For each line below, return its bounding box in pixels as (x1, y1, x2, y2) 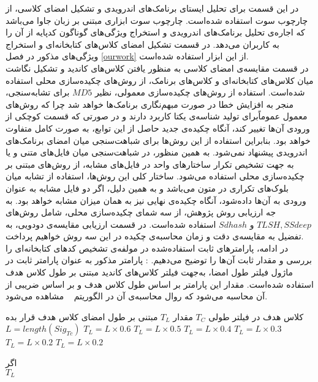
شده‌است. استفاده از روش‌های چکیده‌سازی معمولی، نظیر (94, 86, 305, 99)
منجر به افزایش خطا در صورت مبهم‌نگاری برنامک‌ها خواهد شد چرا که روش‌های (6, 97, 294, 110)
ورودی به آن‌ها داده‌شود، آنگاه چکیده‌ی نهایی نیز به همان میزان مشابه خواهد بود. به (6, 193, 306, 206)
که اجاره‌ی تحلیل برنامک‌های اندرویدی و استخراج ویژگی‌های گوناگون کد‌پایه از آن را (6, 26, 305, 39)
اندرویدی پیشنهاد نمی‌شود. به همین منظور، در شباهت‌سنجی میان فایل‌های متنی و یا (6, 146, 308, 159)
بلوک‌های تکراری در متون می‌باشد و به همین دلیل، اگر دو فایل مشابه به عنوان (6, 181, 289, 194)
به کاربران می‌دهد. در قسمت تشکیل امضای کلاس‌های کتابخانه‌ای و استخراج (6, 37, 279, 50)
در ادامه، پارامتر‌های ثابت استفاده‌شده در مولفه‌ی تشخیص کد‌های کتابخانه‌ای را (6, 241, 289, 254)
